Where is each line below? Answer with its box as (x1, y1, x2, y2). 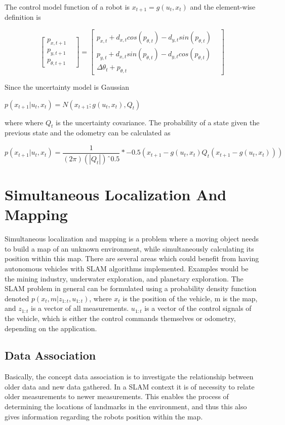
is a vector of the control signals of (144, 303, 252, 313)
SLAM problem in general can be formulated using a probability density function (5, 283, 257, 294)
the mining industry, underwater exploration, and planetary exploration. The (5, 273, 243, 284)
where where (5, 117, 44, 127)
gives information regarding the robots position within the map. (5, 411, 203, 421)
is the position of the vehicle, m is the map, (123, 293, 258, 303)
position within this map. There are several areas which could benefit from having (5, 253, 259, 264)
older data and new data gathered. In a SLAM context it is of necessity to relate (5, 381, 255, 392)
